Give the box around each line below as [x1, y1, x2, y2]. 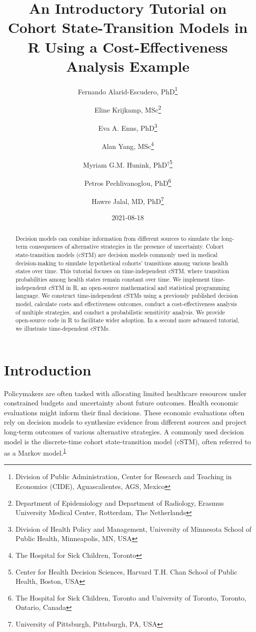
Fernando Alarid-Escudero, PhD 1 [78, 85, 178, 96]
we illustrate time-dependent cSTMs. [15, 324, 110, 333]
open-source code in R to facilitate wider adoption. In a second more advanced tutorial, [15, 316, 240, 324]
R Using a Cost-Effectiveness [28, 36, 228, 57]
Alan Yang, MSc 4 [101, 140, 154, 151]
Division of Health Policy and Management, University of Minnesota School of [15, 523, 252, 534]
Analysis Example [66, 56, 190, 76]
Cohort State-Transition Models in [8, 17, 248, 37]
